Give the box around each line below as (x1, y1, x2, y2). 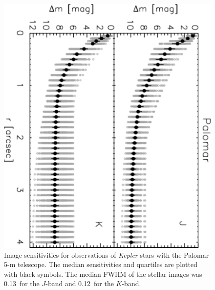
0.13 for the (4, 278, 40, 289)
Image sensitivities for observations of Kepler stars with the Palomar (4, 249, 209, 260)
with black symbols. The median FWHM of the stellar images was (4, 268, 202, 279)
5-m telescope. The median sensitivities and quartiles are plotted (4, 259, 197, 269)
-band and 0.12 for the (45, 278, 114, 289)
